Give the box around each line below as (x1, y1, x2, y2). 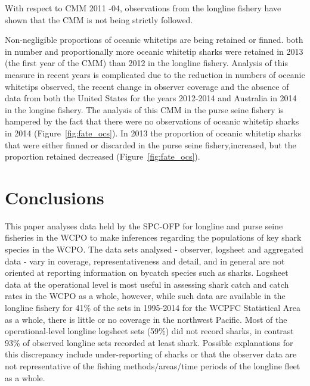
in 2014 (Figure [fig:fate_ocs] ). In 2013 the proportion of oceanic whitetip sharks (5, 126, 302, 139)
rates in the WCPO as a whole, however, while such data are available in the (5, 289, 286, 302)
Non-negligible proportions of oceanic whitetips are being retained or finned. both (5, 33, 303, 46)
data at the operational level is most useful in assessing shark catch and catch (5, 278, 289, 290)
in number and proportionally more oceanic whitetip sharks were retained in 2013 (5, 45, 303, 57)
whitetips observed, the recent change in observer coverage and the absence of (5, 80, 289, 92)
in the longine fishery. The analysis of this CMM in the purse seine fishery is (5, 103, 284, 116)
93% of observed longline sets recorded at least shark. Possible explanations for (5, 336, 293, 348)
